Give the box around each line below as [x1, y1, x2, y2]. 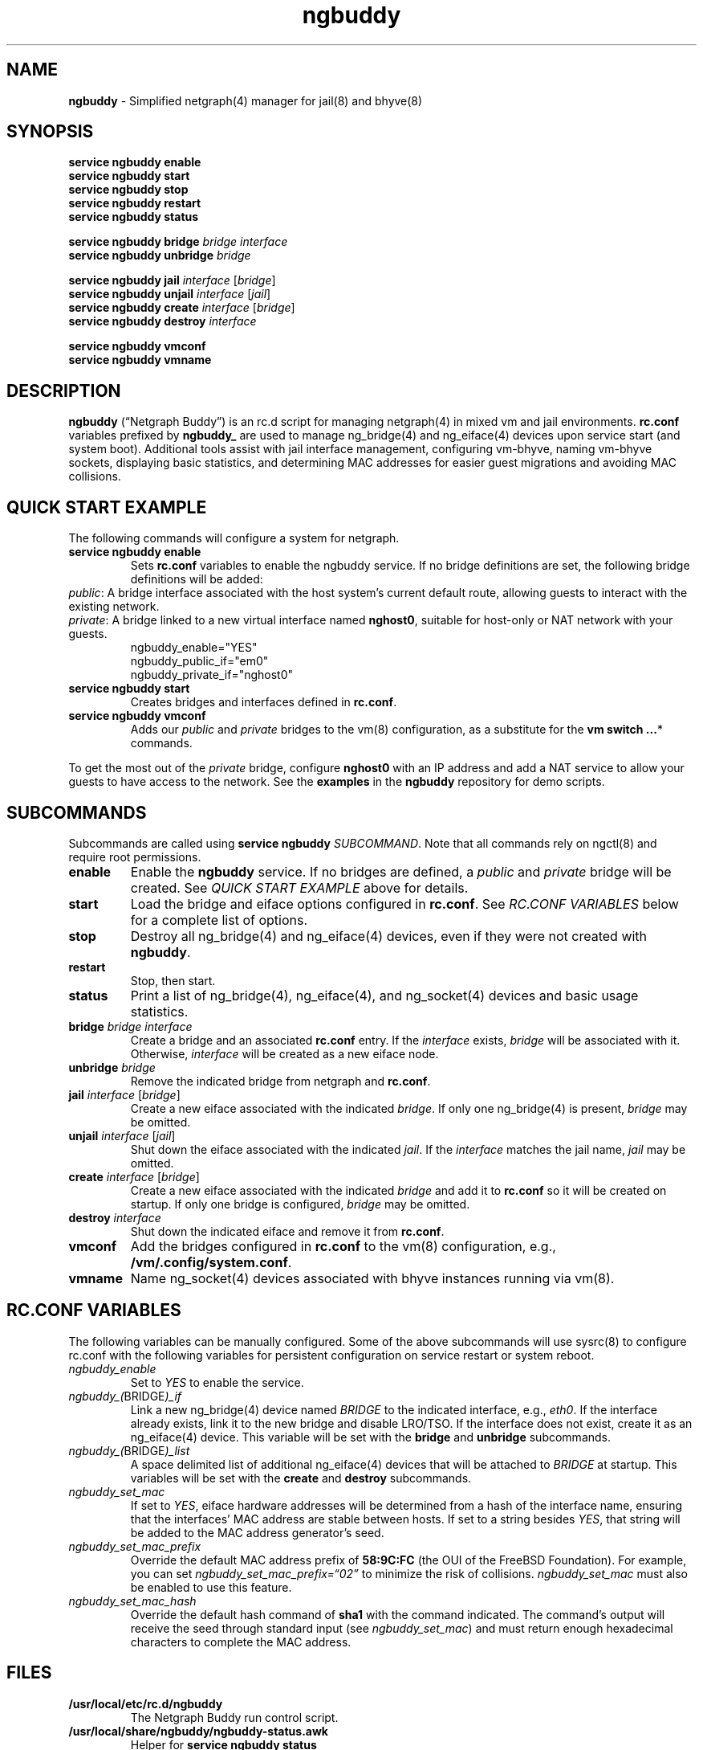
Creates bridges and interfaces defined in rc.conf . [130, 695, 397, 709]
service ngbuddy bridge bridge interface [68, 235, 288, 249]
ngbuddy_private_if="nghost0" [130, 668, 294, 682]
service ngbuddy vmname [68, 353, 212, 367]
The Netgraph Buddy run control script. [130, 1710, 339, 1724]
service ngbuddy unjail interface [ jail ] [68, 287, 271, 301]
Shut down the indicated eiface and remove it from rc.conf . [130, 1224, 445, 1238]
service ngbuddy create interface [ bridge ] [68, 301, 295, 315]
